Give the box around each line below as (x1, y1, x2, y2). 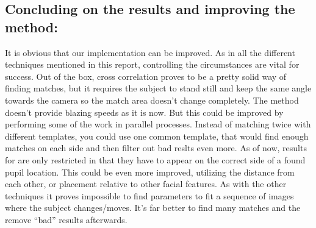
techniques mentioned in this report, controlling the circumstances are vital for (5, 58, 300, 71)
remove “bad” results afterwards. (5, 213, 127, 226)
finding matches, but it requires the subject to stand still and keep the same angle (5, 82, 312, 94)
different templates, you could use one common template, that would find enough (5, 129, 309, 142)
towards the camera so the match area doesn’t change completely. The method (5, 93, 299, 106)
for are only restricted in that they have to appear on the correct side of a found (5, 153, 306, 166)
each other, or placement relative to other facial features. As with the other (5, 177, 287, 190)
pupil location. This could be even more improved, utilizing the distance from (5, 165, 295, 178)
